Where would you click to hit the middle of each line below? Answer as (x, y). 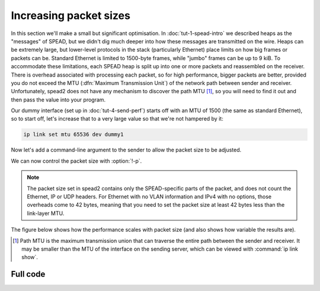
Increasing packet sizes (71, 15)
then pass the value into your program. (58, 99)
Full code (28, 274)
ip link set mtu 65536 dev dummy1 (73, 135)
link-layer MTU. (46, 213)
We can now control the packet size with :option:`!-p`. (76, 161)
